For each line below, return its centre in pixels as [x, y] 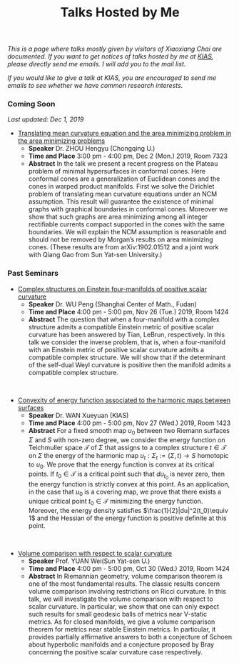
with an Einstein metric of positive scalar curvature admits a [116, 349]
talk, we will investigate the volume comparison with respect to [121, 599]
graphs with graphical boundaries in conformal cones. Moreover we [128, 209]
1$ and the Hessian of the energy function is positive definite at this [127, 518]
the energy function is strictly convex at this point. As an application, [129, 484]
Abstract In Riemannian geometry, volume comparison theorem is [125, 576]
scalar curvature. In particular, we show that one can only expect [124, 606]
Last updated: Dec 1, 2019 [46, 119]
